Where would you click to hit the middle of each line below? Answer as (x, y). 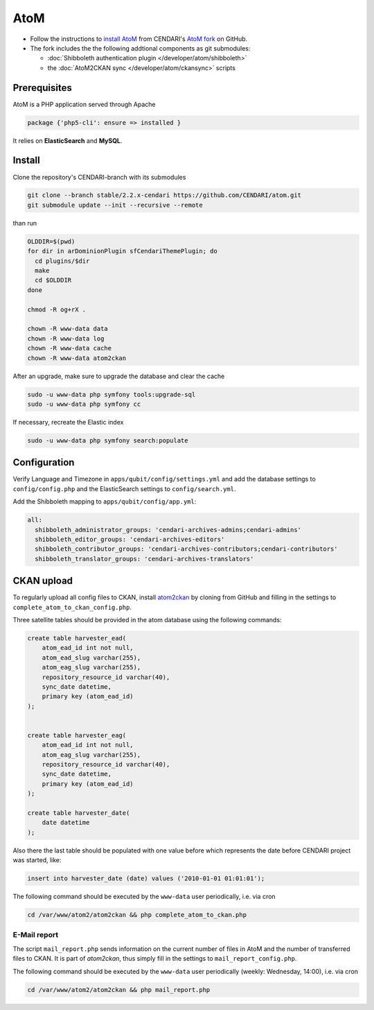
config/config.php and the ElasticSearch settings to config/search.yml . (124, 488)
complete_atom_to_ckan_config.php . (72, 607)
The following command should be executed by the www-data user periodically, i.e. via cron (144, 897)
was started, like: (37, 860)
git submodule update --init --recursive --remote (115, 205)
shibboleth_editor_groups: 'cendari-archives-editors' (130, 539)
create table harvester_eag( (77, 735)
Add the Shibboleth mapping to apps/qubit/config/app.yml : (105, 502)
